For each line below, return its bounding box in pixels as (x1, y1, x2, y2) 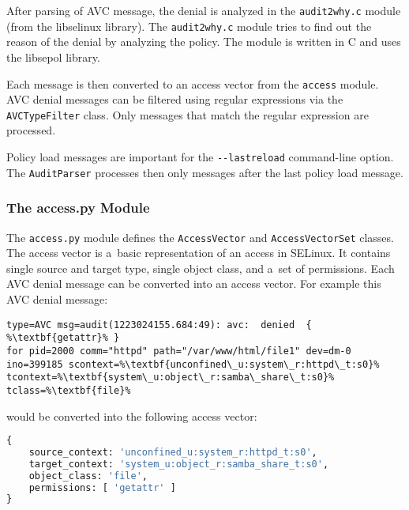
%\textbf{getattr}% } (6, 332, 120, 344)
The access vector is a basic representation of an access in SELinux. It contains (6, 244, 391, 261)
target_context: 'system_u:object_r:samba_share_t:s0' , (28, 458, 329, 470)
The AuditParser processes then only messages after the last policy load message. (6, 164, 403, 180)
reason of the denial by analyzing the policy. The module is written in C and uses (6, 33, 401, 50)
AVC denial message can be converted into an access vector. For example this (6, 275, 381, 292)
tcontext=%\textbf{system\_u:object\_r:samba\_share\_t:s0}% (6, 372, 335, 383)
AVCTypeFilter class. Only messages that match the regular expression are (6, 106, 369, 123)
